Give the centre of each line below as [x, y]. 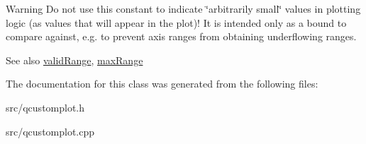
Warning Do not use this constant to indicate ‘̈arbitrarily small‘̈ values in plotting [183, 8]
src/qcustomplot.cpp [50, 131]
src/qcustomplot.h [45, 107]
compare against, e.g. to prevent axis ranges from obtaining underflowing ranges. [181, 36]
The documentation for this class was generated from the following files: [162, 84]
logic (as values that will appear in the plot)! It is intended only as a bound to [176, 22]
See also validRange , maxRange [74, 60]
